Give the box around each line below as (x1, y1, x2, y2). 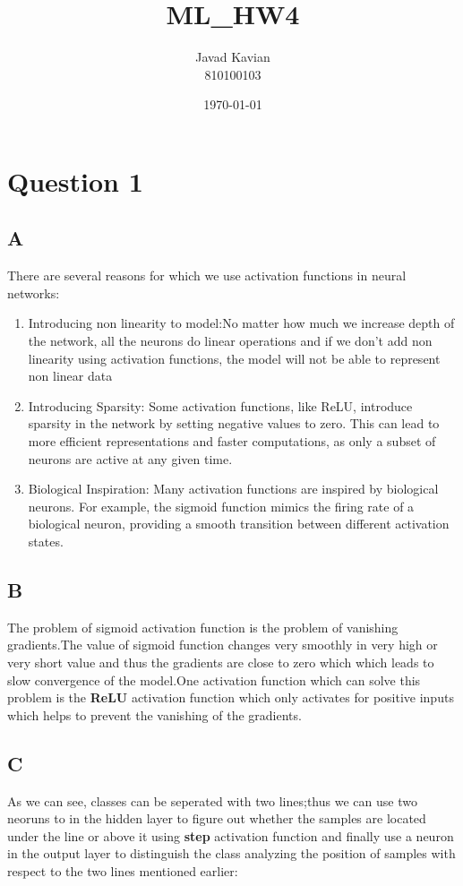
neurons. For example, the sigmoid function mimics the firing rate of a (28, 496, 415, 515)
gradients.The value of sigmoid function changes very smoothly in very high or (7, 635, 438, 654)
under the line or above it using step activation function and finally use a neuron (7, 826, 454, 845)
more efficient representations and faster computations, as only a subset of (28, 432, 436, 451)
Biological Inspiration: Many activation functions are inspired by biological (28, 479, 439, 498)
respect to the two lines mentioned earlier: (7, 861, 238, 880)
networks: (7, 283, 60, 302)
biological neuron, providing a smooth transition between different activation (28, 514, 450, 533)
